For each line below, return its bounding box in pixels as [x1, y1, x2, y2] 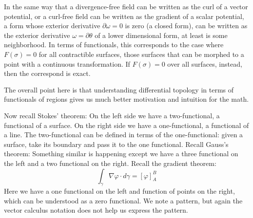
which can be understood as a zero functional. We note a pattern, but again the [4, 195, 243, 205]
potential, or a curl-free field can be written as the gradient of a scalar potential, [4, 11, 244, 21]
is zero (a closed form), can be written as [125, 20, 248, 31]
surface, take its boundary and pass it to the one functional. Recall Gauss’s [4, 139, 229, 149]
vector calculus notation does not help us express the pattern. [4, 205, 188, 215]
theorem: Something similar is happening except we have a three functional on [4, 148, 238, 159]
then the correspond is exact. [4, 68, 91, 78]
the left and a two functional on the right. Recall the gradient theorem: [4, 158, 216, 168]
